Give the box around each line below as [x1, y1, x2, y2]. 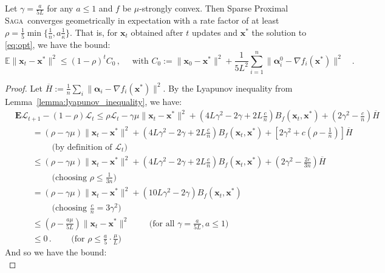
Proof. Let [5, 81, 43, 94]
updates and [191, 25, 238, 38]
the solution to [251, 25, 307, 38]
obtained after [131, 25, 183, 38]
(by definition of [52, 143, 112, 152]
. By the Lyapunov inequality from [163, 81, 293, 94]
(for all [149, 219, 175, 228]
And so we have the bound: [5, 246, 107, 258]
